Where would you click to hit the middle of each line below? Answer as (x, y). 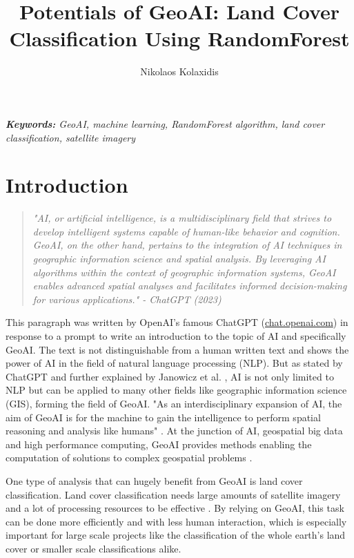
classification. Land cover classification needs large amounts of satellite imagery (173, 494)
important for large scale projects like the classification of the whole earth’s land (176, 535)
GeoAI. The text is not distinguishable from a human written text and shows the (177, 349)
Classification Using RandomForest (179, 38)
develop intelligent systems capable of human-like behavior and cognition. (186, 231)
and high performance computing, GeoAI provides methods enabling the (159, 444)
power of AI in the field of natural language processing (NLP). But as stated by (174, 363)
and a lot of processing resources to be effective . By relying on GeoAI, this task (175, 508)
